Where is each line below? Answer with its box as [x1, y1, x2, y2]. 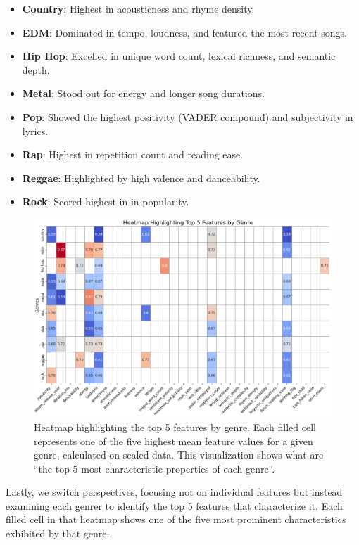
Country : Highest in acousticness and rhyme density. [22, 1, 255, 15]
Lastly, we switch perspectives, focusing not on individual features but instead [6, 485, 343, 499]
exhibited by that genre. [6, 526, 110, 541]
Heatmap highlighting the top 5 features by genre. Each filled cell [34, 419, 316, 434]
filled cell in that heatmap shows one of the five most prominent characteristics [6, 512, 346, 527]
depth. [22, 62, 50, 77]
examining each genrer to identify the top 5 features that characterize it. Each [6, 498, 343, 513]
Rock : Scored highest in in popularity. [22, 194, 189, 209]
